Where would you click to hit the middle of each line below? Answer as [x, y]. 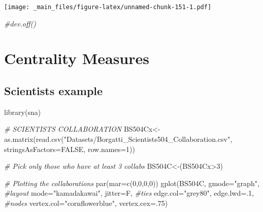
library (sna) [23, 112]
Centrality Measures [77, 58]
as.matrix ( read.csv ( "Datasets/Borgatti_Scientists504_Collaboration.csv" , [118, 139]
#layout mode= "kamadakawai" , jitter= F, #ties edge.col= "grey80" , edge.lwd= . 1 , [129, 193]
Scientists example [54, 91]
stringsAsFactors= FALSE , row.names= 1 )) [70, 149]
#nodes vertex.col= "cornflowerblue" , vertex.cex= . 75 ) [86, 203]
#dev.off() [20, 23]
